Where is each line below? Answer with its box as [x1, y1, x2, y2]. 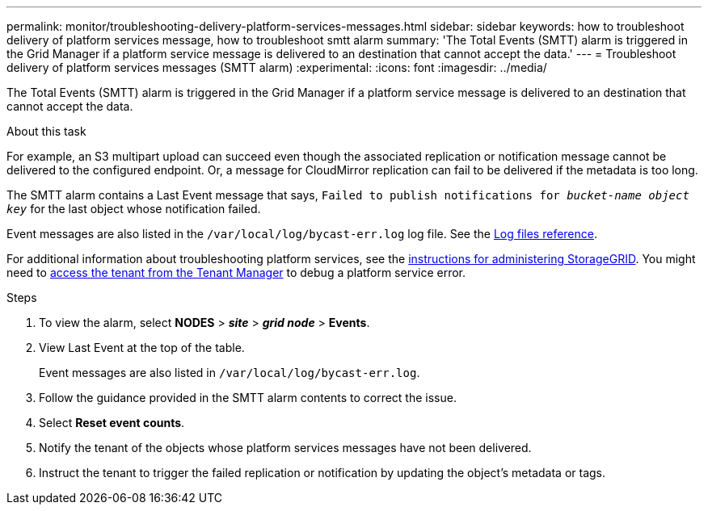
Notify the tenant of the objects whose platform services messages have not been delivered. [39, 441, 532, 454]
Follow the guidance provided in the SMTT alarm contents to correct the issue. [39, 391, 457, 404]
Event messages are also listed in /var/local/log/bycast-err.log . [39, 366, 420, 379]
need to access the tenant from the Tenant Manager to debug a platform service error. [6, 266, 466, 279]
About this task [6, 124, 86, 138]
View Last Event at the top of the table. [39, 341, 245, 354]
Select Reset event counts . [39, 416, 185, 429]
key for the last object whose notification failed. [6, 202, 261, 216]
